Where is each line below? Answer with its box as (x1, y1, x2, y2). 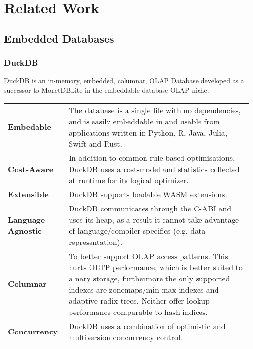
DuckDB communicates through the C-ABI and (69, 202, 232, 214)
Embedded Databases (4, 31, 114, 46)
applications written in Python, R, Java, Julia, (69, 126, 228, 138)
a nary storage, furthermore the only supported (69, 272, 230, 284)
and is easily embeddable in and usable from (69, 115, 220, 127)
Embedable (8, 121, 52, 133)
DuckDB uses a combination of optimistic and (69, 320, 226, 332)
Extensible (8, 188, 49, 200)
